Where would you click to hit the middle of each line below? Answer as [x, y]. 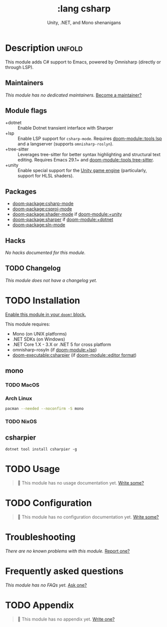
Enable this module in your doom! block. [46, 314]
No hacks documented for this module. [45, 252]
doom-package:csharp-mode [43, 203]
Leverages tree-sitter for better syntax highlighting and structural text [89, 154]
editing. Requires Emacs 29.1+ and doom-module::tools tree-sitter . [86, 160]
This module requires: [28, 324]
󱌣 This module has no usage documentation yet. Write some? [80, 482]
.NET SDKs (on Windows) [39, 339]
